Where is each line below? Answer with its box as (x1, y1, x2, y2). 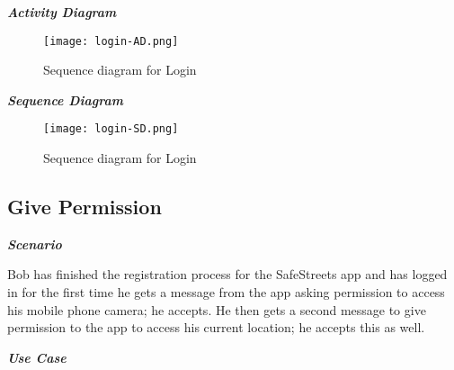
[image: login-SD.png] (43, 122, 179, 136)
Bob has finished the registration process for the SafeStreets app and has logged (7, 265, 448, 284)
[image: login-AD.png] (43, 34, 179, 48)
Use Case (7, 347, 67, 366)
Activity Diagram (7, 3, 117, 21)
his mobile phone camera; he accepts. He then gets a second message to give (7, 300, 426, 319)
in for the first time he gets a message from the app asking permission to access (7, 283, 445, 302)
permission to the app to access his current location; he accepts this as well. (7, 318, 425, 337)
